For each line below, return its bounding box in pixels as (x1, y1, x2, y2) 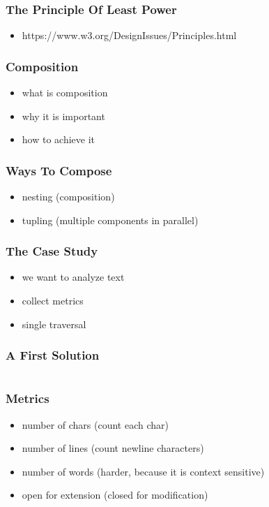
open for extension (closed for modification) (22, 487, 208, 502)
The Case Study (6, 242, 98, 260)
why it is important (22, 108, 105, 123)
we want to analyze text (22, 270, 125, 284)
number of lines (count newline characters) (22, 441, 204, 455)
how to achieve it (22, 132, 95, 147)
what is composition (22, 85, 108, 100)
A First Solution (6, 346, 100, 364)
